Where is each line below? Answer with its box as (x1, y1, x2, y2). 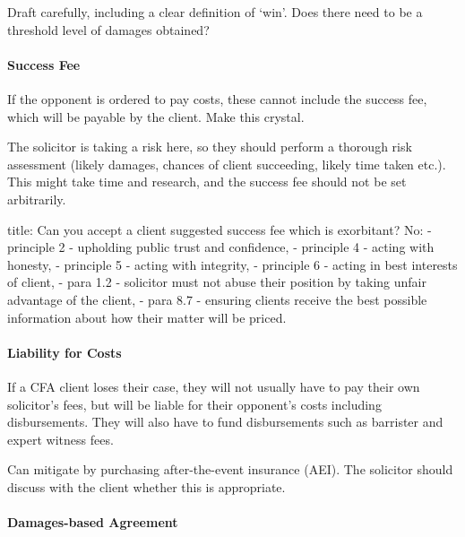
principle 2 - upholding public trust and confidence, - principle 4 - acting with (7, 238, 435, 256)
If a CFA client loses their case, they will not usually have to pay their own (7, 377, 420, 395)
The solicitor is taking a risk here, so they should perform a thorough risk (7, 137, 412, 156)
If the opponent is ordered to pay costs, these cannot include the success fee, (7, 89, 427, 108)
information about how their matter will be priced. (7, 307, 287, 326)
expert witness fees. (7, 429, 114, 448)
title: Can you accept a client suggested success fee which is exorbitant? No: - (7, 220, 432, 238)
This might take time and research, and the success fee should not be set (7, 172, 407, 191)
